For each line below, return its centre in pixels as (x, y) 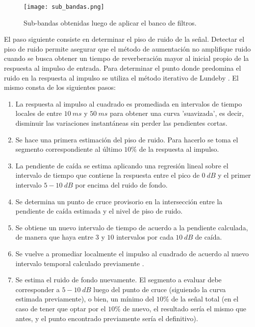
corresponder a (38, 289)
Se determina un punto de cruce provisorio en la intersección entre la (119, 201)
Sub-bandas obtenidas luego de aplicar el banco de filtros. (110, 22)
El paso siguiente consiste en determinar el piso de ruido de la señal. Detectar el (124, 39)
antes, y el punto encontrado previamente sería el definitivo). (107, 318)
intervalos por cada (145, 237)
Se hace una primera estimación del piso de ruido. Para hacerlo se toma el (127, 139)
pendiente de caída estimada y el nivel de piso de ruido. (99, 211)
